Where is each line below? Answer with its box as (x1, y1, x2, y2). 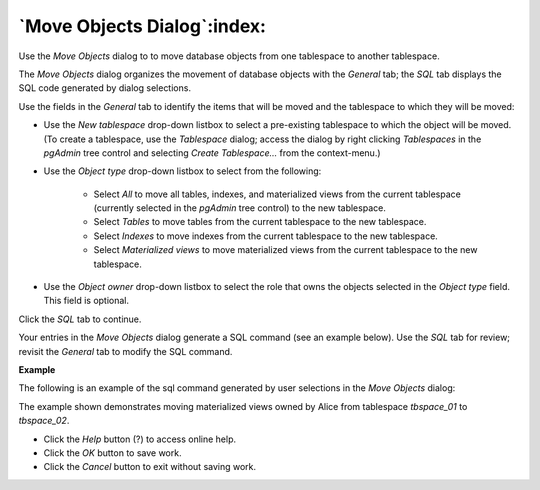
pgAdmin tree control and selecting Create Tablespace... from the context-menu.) (43, 146, 381, 159)
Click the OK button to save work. (43, 446, 182, 459)
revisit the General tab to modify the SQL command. (18, 345, 233, 357)
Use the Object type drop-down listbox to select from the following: (43, 165, 322, 177)
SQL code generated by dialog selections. (18, 82, 192, 94)
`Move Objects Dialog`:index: (18, 15, 267, 37)
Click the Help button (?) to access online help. (43, 433, 237, 445)
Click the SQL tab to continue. (18, 313, 142, 325)
